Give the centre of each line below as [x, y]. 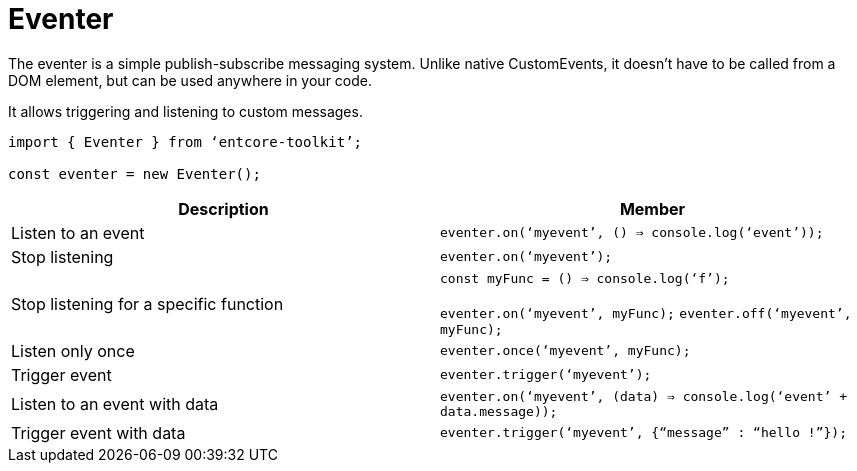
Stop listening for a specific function [147, 303]
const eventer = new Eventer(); [134, 173]
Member [652, 208]
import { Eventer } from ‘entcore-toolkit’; [185, 141]
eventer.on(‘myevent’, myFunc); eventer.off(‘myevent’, [646, 313]
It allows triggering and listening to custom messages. [185, 111]
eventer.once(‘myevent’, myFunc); [565, 351]
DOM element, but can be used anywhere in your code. [190, 80]
